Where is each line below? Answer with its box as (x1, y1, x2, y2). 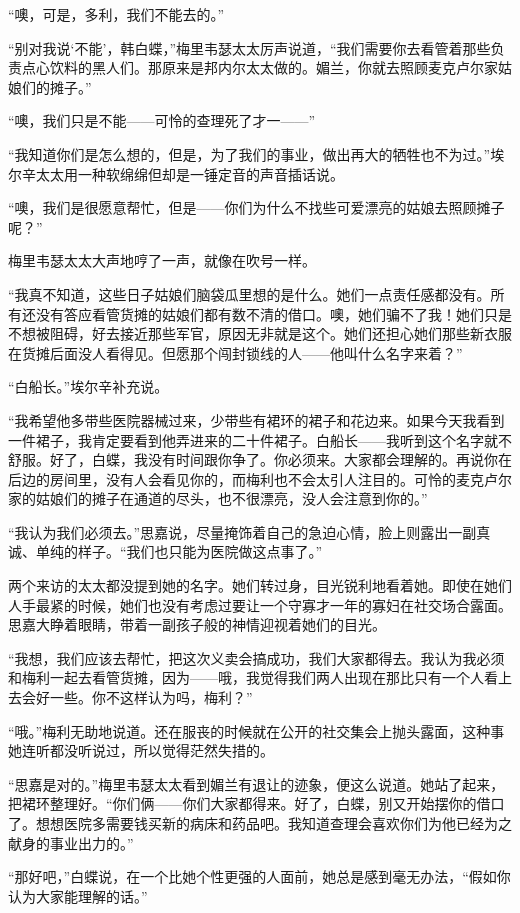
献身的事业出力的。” (8, 832, 134, 853)
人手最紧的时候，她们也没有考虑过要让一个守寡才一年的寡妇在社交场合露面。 (8, 594, 512, 615)
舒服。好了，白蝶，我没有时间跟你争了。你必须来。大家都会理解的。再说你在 (8, 449, 512, 470)
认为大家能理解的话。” (8, 885, 148, 906)
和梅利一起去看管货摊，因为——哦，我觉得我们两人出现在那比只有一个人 (8, 667, 484, 688)
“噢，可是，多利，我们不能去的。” (8, 4, 225, 24)
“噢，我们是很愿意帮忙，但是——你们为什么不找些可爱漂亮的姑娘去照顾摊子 (8, 197, 505, 218)
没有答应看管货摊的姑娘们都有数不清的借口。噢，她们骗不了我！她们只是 (35, 303, 512, 324)
